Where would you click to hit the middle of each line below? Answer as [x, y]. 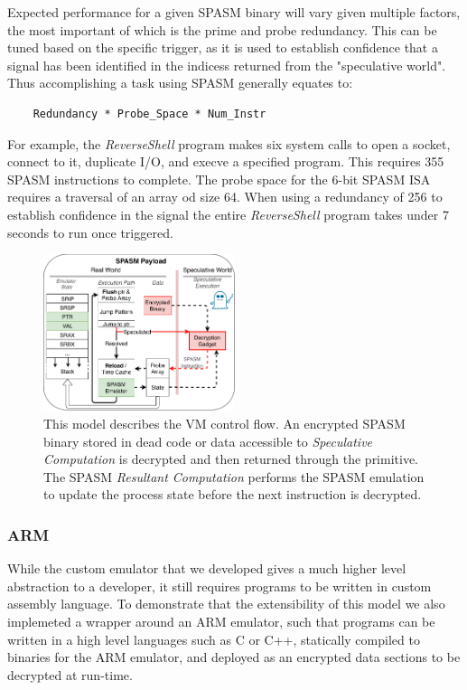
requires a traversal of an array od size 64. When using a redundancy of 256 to [225, 197]
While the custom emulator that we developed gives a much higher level [207, 568]
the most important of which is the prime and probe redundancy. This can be [222, 29]
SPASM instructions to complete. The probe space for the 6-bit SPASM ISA [219, 179]
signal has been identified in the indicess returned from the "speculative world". [227, 65]
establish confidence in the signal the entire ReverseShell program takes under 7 [228, 214]
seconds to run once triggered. [90, 232]
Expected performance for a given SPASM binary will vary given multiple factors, [234, 12]
